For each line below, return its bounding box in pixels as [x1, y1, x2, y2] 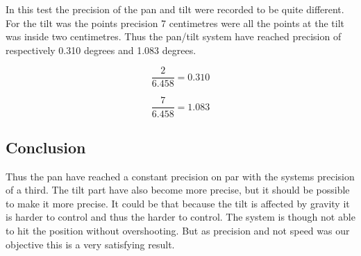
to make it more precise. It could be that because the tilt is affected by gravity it [6, 196, 350, 210]
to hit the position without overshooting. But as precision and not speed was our [6, 223, 350, 238]
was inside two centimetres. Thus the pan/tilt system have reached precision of [6, 29, 342, 44]
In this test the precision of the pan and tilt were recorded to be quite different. [6, 2, 344, 16]
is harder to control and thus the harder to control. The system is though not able [6, 210, 355, 224]
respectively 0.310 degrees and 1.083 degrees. [6, 42, 196, 57]
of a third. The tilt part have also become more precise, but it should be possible [6, 182, 350, 197]
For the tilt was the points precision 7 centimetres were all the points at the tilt [6, 15, 344, 30]
